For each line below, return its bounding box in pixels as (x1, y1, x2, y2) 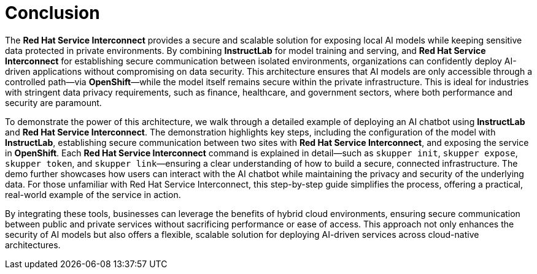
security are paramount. (5, 97, 102, 108)
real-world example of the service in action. (5, 189, 181, 200)
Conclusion (5, 2, 100, 23)
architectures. (5, 239, 61, 250)
